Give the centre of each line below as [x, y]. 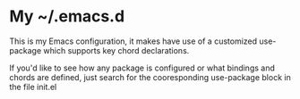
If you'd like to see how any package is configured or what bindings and [142, 68]
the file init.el [33, 87]
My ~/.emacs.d [67, 16]
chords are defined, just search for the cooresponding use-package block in [150, 77]
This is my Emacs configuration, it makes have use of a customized [133, 41]
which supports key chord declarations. [116, 50]
